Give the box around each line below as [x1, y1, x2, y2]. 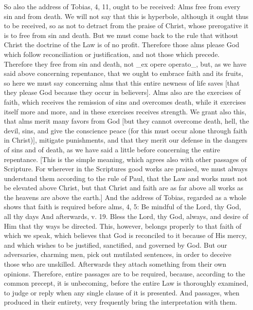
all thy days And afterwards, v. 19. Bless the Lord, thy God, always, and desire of [4, 211, 248, 221]
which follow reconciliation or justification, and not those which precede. [4, 49, 220, 59]
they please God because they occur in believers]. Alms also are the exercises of [4, 87, 241, 97]
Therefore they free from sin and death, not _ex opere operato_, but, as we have [4, 58, 247, 69]
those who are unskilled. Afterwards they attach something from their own [4, 259, 227, 269]
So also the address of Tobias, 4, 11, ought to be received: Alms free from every [4, 1, 240, 11]
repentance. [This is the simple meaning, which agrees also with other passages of [4, 154, 247, 164]
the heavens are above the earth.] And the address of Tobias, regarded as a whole [4, 192, 247, 202]
